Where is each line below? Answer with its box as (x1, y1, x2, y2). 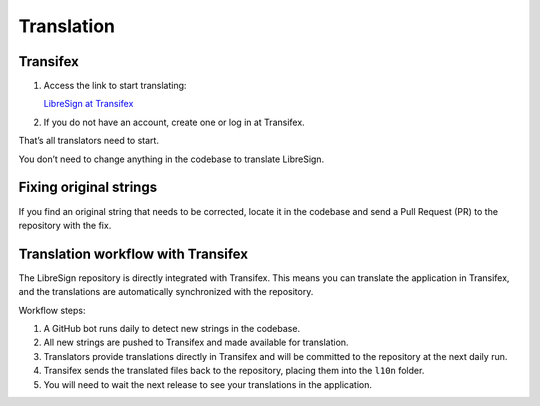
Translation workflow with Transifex (18, 245, 249, 262)
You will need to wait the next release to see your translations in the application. (43, 378, 372, 390)
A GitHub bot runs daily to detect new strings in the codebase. (43, 323, 300, 334)
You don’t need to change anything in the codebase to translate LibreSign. (18, 153, 325, 165)
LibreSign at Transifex (43, 98, 134, 110)
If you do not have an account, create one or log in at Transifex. (43, 116, 305, 128)
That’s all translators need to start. (18, 135, 160, 147)
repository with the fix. (18, 219, 112, 231)
